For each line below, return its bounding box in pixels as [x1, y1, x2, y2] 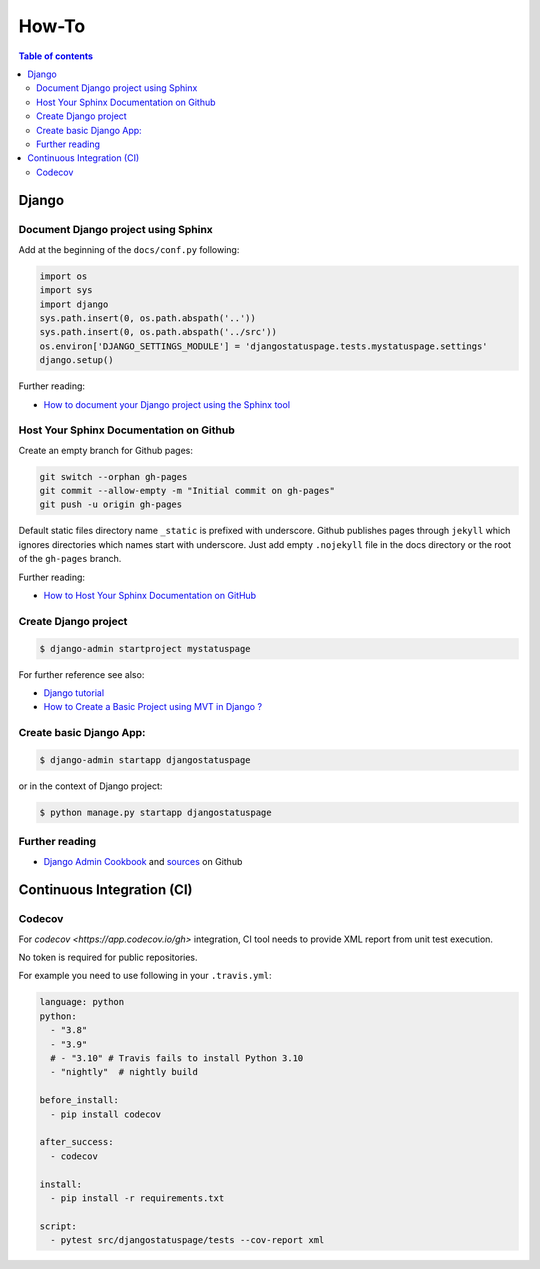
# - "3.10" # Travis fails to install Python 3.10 [50, 1053, 304, 1064]
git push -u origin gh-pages [39, 499, 183, 510]
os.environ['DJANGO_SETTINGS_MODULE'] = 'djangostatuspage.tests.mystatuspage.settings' [39, 340, 489, 352]
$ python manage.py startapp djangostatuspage [39, 806, 272, 818]
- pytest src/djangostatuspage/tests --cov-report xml [50, 1235, 325, 1246]
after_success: [39, 1136, 114, 1148]
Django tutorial [43, 686, 105, 699]
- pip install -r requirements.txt [50, 1192, 225, 1204]
